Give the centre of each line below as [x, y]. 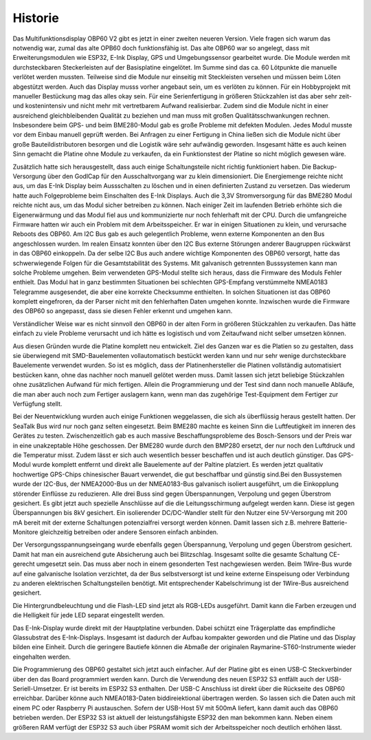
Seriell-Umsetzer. [37, 688]
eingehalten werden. [42, 657]
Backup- [325, 167]
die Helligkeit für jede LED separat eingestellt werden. [89, 615]
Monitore [25, 532]
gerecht [24, 564]
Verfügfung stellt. [37, 404]
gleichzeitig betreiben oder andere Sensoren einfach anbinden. [129, 532]
